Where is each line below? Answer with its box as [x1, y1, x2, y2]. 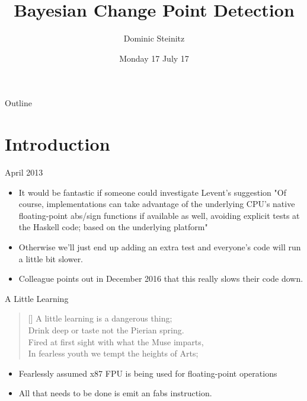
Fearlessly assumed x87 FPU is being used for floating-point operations [18, 367, 277, 379]
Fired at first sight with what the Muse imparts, [28, 335, 204, 348]
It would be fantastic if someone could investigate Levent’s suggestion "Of [18, 186, 286, 198]
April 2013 [5, 166, 43, 179]
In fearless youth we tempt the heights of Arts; [28, 347, 199, 359]
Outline [5, 97, 32, 109]
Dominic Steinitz [123, 32, 185, 44]
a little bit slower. [18, 252, 84, 265]
